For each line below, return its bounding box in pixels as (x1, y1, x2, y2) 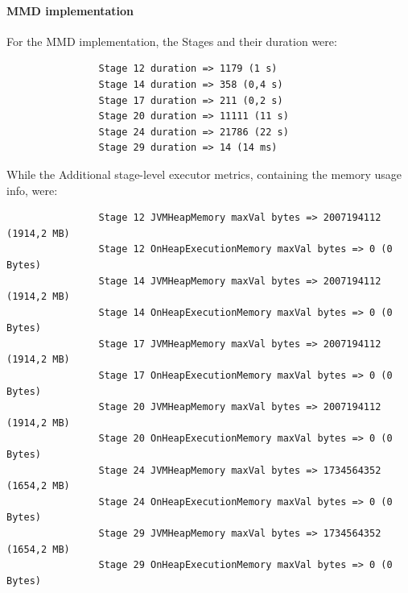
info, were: (6, 181, 58, 198)
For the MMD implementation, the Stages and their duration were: (6, 32, 337, 49)
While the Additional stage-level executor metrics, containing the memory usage (6, 165, 402, 182)
